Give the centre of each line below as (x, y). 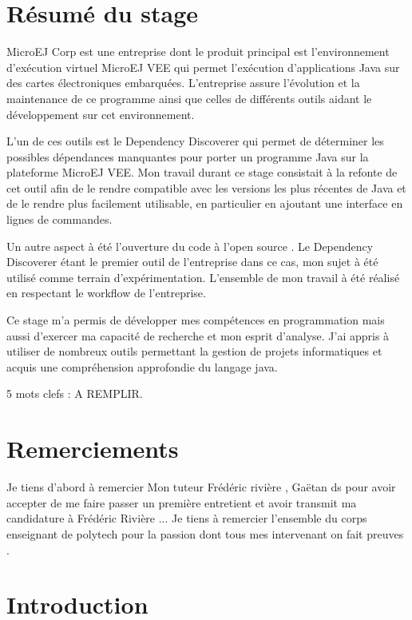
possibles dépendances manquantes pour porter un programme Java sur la (188, 156)
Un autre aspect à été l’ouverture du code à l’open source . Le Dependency (190, 246)
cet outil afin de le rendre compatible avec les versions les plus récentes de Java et (206, 187)
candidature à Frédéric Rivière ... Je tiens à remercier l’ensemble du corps (187, 518)
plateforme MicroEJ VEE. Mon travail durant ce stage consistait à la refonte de (202, 172)
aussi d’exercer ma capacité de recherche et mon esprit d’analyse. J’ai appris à (198, 335)
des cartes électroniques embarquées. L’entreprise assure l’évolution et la (183, 83)
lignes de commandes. (59, 219)
